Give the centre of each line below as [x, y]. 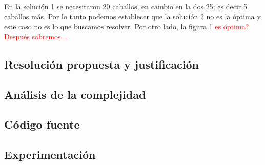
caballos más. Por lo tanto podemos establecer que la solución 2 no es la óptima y [132, 16]
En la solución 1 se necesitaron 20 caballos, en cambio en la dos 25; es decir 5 [126, 6]
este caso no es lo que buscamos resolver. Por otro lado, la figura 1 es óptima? [127, 26]
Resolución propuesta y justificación [101, 64]
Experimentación [50, 154]
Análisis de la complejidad [75, 94]
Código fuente [42, 124]
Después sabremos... [36, 36]
